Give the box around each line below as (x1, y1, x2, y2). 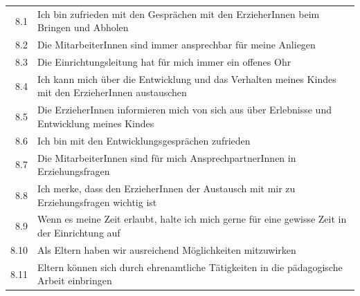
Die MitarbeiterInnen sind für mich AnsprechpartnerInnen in (37, 150, 296, 165)
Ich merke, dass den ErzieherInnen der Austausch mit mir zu (37, 181, 296, 196)
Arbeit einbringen (37, 273, 112, 288)
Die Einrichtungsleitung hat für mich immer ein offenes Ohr (37, 55, 291, 69)
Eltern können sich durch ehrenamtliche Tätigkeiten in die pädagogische (37, 259, 343, 274)
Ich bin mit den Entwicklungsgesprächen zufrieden (37, 133, 251, 147)
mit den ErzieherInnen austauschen (37, 85, 187, 100)
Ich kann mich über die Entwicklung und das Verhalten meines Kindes (37, 71, 336, 86)
